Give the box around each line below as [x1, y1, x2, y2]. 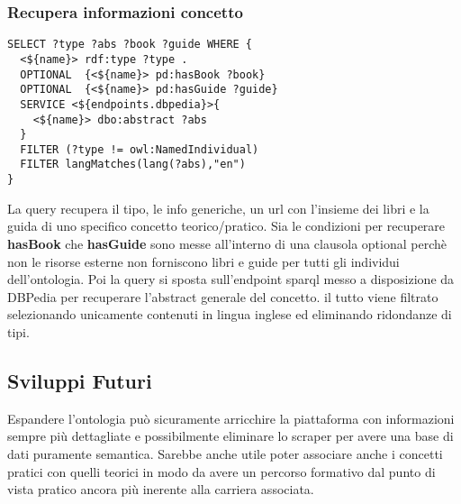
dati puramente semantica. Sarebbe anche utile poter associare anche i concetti [7, 444, 443, 463]
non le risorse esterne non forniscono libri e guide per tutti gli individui [7, 252, 400, 270]
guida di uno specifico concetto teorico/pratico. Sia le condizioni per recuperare [7, 216, 446, 235]
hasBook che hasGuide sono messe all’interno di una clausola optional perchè [7, 234, 447, 252]
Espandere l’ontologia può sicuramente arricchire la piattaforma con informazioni [7, 408, 455, 427]
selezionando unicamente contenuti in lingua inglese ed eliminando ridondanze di [7, 305, 452, 324]
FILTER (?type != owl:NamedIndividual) [20, 142, 259, 156]
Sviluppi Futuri [7, 366, 152, 394]
